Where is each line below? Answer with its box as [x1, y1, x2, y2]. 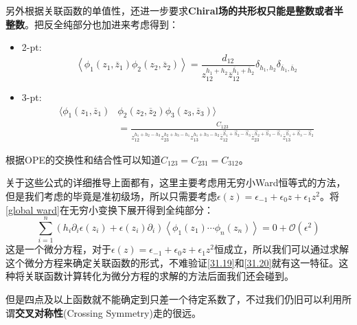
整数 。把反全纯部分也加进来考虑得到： [5, 16, 178, 31]
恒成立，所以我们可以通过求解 [214, 242, 349, 256]
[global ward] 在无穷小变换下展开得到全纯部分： [5, 202, 214, 216]
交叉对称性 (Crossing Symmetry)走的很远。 [15, 305, 201, 320]
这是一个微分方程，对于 [5, 242, 111, 256]
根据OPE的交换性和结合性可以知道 [5, 152, 161, 166]
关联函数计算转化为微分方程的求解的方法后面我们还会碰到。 [24, 269, 294, 283]
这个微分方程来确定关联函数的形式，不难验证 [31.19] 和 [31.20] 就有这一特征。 [5, 255, 339, 269]
